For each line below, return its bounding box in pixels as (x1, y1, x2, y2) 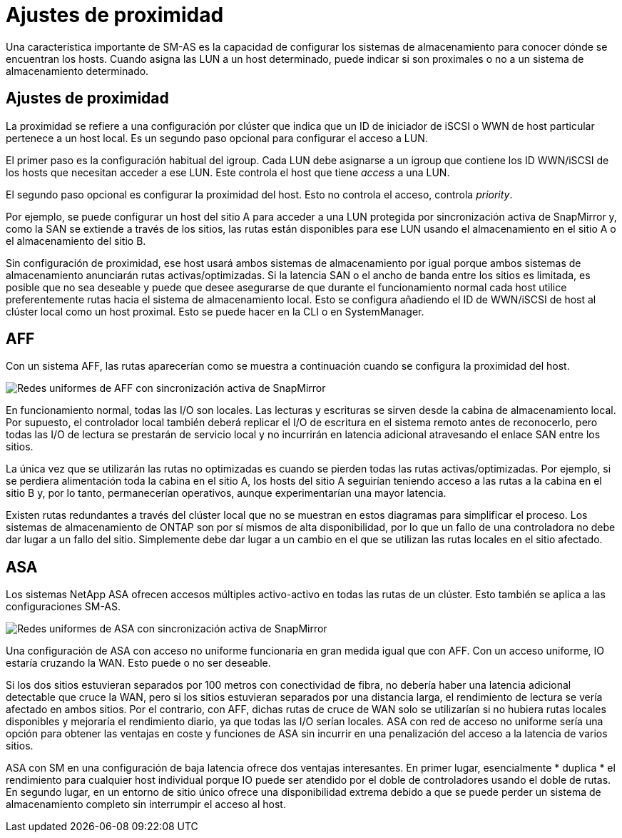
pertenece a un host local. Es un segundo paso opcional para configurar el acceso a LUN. (6, 131, 428, 144)
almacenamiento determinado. (6, 64, 149, 77)
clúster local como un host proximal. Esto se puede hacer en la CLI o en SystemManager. (6, 305, 424, 318)
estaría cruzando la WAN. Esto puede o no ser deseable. (6, 657, 271, 670)
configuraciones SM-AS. (6, 600, 121, 613)
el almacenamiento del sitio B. (6, 234, 146, 247)
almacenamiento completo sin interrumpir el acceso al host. (6, 798, 286, 811)
